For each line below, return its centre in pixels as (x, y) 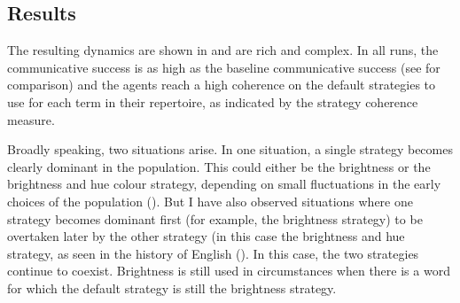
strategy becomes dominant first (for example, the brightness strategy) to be (215, 218)
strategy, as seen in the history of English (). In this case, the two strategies (213, 253)
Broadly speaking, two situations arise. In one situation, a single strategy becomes (230, 149)
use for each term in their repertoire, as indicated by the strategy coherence (213, 101)
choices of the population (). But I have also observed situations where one (210, 201)
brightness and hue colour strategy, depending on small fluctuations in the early (224, 184)
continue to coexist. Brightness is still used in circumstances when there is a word (229, 271)
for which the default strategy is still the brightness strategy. (172, 287)
